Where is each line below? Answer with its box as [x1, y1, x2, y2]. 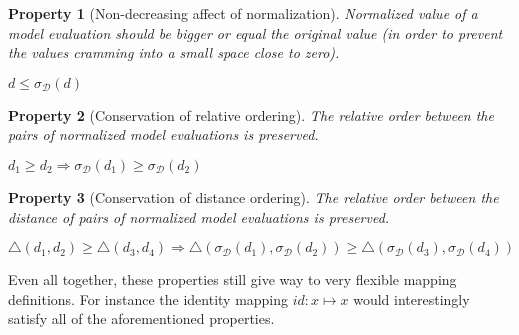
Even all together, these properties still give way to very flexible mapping [8, 269, 457, 290]
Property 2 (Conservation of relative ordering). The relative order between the [8, 104, 494, 125]
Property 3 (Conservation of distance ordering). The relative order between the [8, 186, 499, 207]
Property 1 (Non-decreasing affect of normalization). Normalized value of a [8, 3, 478, 23]
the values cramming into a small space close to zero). [8, 42, 340, 63]
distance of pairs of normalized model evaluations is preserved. [8, 206, 390, 227]
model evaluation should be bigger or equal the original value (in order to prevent [8, 22, 503, 43]
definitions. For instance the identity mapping [8, 288, 289, 309]
